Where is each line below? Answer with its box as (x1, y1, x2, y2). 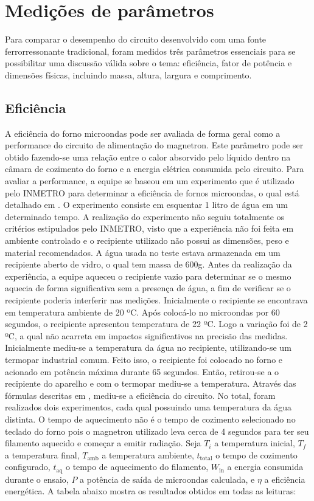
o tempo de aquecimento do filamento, (66, 460, 209, 473)
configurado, (5, 460, 51, 473)
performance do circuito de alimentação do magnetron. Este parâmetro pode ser (5, 139, 304, 151)
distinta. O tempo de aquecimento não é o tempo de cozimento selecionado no (5, 412, 296, 425)
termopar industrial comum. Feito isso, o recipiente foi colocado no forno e (5, 353, 283, 365)
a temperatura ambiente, (102, 448, 194, 461)
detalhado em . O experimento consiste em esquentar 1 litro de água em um (5, 198, 288, 211)
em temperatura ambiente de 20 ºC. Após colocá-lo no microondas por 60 (5, 305, 280, 318)
